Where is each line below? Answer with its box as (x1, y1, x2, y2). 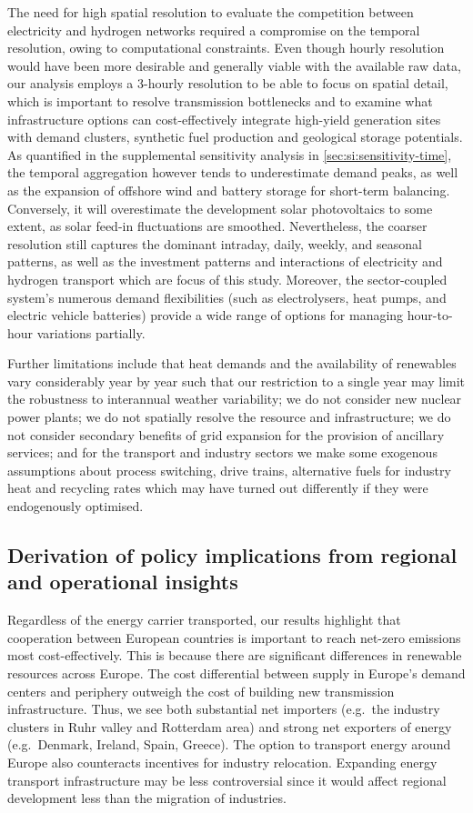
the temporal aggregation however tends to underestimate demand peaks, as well (7, 163, 458, 182)
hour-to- (407, 306, 453, 325)
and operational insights (7, 567, 238, 596)
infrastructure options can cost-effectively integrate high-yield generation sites (7, 109, 441, 128)
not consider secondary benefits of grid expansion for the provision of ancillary (7, 425, 445, 444)
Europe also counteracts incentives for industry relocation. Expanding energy (7, 752, 438, 771)
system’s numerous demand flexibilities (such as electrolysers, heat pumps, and (7, 287, 447, 306)
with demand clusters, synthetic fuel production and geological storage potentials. (7, 127, 463, 146)
